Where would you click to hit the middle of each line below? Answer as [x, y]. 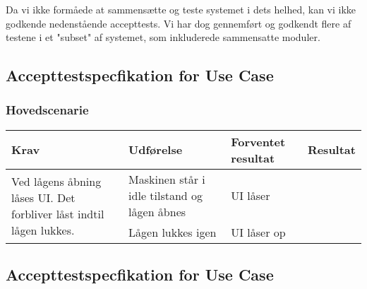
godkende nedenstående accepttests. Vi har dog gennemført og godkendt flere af [179, 23]
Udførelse [156, 150]
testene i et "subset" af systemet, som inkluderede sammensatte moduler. [163, 37]
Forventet [258, 141]
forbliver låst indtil [58, 213]
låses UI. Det [43, 197]
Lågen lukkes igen [173, 232]
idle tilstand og [166, 195]
